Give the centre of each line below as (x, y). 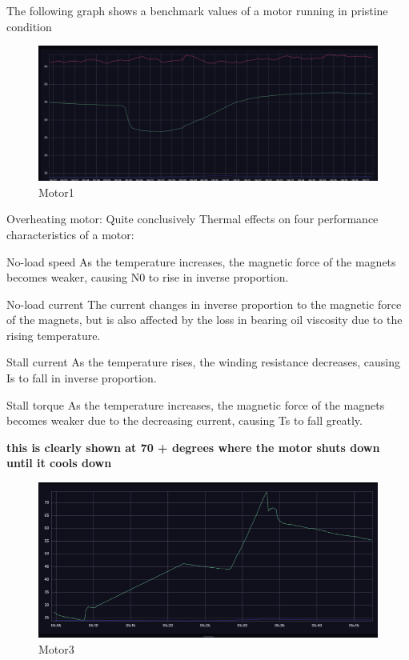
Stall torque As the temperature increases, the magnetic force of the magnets (196, 404)
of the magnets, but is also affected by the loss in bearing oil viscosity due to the (204, 320)
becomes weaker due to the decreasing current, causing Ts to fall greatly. (184, 420)
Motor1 (56, 192)
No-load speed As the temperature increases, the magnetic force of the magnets (201, 261)
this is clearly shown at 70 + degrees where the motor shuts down (193, 447)
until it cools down (59, 463)
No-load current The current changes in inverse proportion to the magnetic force (204, 304)
